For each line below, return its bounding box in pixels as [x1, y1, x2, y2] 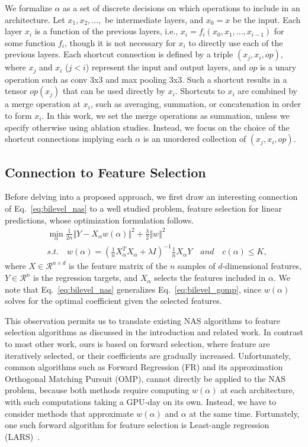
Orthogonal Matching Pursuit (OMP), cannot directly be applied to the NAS [5, 372, 285, 384]
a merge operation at [5, 98, 81, 110]
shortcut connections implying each [5, 132, 133, 145]
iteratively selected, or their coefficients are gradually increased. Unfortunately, [5, 349, 291, 361]
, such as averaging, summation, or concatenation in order [90, 98, 301, 110]
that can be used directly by [62, 85, 165, 97]
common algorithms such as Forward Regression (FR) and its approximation [5, 361, 283, 373]
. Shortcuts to [175, 85, 225, 97]
